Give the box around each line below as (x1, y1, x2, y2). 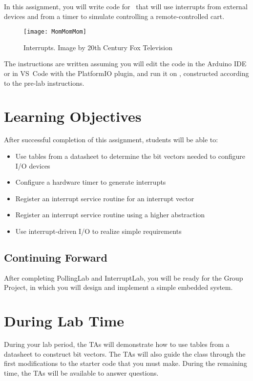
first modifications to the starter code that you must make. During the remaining (4, 358, 247, 368)
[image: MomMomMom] (23, 28, 86, 36)
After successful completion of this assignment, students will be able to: (4, 134, 218, 145)
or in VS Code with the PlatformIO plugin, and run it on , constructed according (4, 68, 249, 78)
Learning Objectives (4, 106, 142, 126)
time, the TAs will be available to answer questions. (4, 367, 159, 378)
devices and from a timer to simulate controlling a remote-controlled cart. (4, 11, 225, 21)
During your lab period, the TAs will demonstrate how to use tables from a (4, 339, 230, 349)
